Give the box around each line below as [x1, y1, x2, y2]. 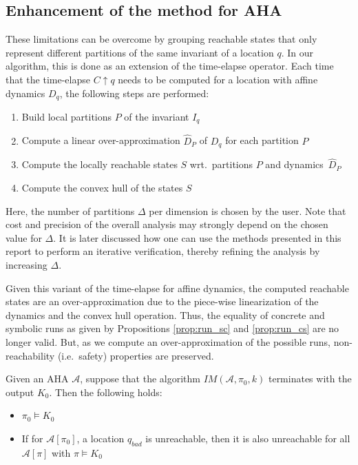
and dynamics [265, 157, 324, 172]
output [6, 384, 34, 399]
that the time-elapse [6, 72, 90, 86]
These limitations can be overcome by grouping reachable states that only [6, 32, 317, 46]
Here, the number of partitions [6, 203, 135, 218]
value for [6, 230, 42, 245]
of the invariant [124, 110, 189, 124]
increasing [6, 257, 48, 271]
